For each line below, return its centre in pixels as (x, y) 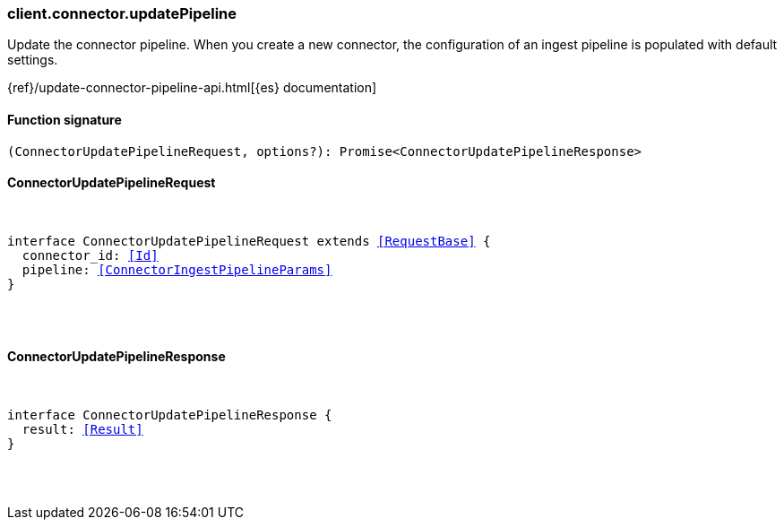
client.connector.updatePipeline (122, 13)
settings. (33, 60)
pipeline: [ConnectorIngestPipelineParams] (177, 269)
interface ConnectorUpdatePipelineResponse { (170, 415)
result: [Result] (82, 430)
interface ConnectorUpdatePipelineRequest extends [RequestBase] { (249, 241)
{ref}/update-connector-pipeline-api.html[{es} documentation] (192, 88)
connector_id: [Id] (90, 255)
